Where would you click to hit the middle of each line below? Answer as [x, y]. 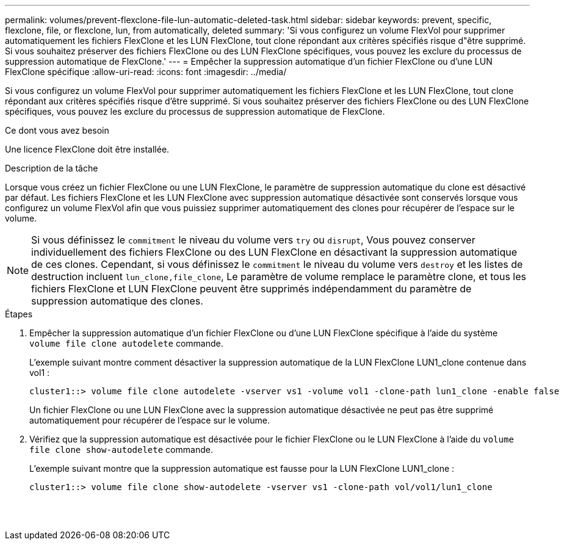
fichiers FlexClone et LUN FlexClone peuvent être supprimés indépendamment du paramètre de [251, 289]
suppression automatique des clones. [117, 301]
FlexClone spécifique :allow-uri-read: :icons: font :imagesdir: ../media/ [146, 72]
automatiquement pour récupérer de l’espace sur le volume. [150, 420]
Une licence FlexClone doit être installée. [87, 149]
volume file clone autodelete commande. [126, 343]
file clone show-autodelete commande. [121, 449]
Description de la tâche [52, 168]
